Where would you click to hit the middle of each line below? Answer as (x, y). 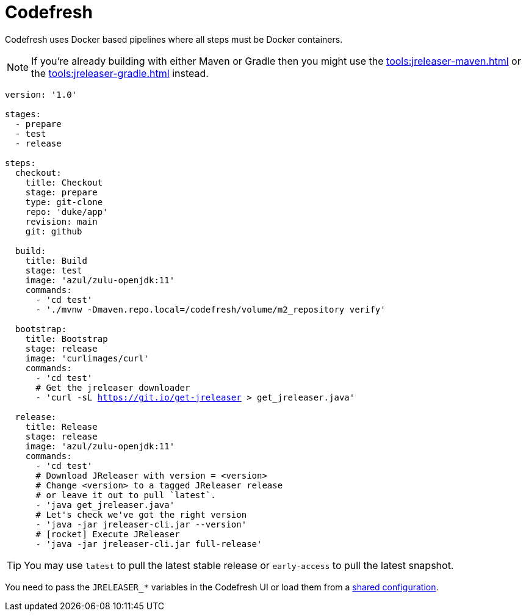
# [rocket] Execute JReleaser (108, 534)
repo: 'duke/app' (67, 212)
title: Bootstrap (67, 339)
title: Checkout (64, 182)
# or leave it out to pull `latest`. (126, 495)
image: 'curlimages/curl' (87, 358)
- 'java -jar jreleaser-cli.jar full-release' (149, 544)
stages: (23, 114)
